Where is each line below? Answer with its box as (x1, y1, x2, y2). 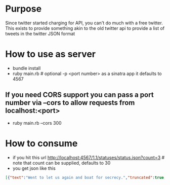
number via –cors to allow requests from (5, 98, 135, 107)
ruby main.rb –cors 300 (12, 120, 62, 126)
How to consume (5, 137, 78, 149)
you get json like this (12, 165, 56, 171)
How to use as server (5, 49, 96, 60)
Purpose (5, 3, 42, 15)
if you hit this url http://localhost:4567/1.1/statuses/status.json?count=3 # (12, 154, 165, 160)
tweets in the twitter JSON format (5, 30, 75, 36)
